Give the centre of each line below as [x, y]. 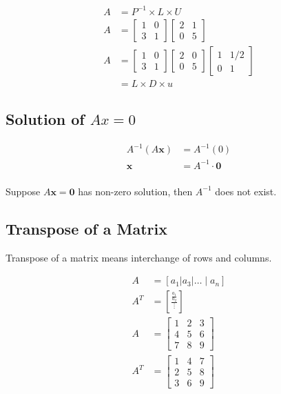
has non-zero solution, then [135, 191]
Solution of [45, 119]
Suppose [23, 191]
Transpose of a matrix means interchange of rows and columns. [139, 257]
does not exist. [246, 191]
